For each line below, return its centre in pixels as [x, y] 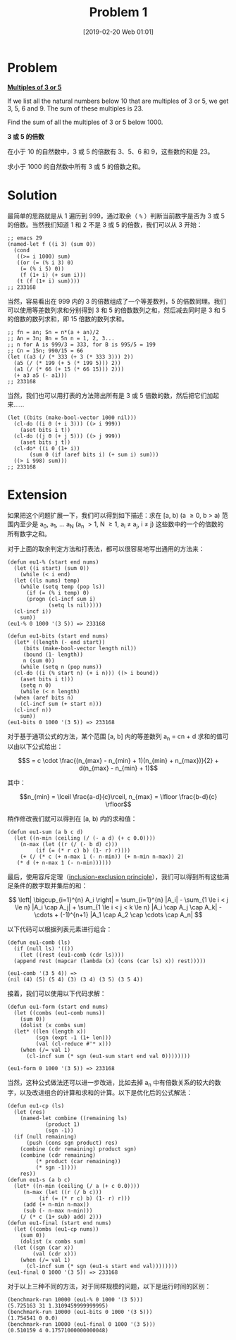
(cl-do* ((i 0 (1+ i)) [47, 448]
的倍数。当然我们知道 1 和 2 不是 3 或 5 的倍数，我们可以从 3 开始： [105, 224]
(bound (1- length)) [53, 655]
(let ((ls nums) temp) [47, 581]
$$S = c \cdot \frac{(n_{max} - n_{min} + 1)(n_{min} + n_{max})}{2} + [118, 761]
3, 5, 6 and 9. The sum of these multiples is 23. [75, 108]
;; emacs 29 [25, 238]
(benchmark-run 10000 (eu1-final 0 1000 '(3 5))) [82, 1324]
